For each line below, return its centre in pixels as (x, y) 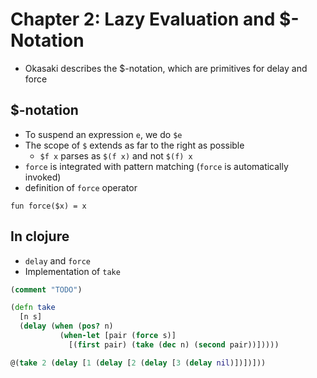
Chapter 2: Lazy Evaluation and (143, 19)
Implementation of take (72, 271)
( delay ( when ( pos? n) (66, 326)
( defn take (33, 308)
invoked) (43, 177)
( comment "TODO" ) (46, 289)
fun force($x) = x (48, 206)
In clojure (40, 236)
